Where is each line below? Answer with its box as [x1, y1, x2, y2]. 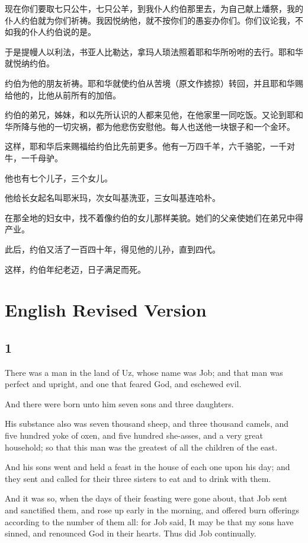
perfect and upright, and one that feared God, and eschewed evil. [5, 378, 242, 390]
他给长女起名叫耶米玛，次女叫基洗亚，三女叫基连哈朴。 [5, 191, 220, 204]
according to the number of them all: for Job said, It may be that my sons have [5, 515, 294, 528]
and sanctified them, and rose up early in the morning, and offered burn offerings [5, 504, 300, 516]
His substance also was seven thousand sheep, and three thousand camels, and [5, 417, 289, 430]
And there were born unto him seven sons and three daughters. [5, 397, 234, 410]
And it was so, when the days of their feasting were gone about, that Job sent [5, 492, 288, 504]
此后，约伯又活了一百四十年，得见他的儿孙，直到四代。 [5, 242, 220, 255]
